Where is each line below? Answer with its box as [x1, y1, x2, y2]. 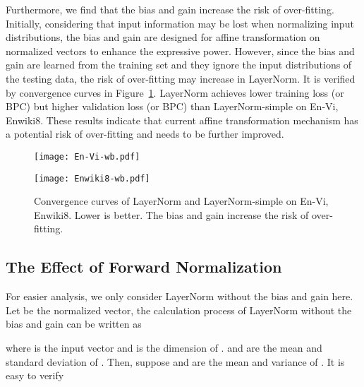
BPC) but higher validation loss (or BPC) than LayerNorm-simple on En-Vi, [6, 99, 339, 114]
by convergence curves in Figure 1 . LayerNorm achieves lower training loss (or [6, 85, 344, 100]
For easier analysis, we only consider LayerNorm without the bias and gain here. [6, 289, 353, 304]
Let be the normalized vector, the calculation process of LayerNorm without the [6, 302, 352, 317]
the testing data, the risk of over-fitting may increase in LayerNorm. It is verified [6, 71, 356, 85]
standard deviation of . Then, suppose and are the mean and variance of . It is [6, 354, 345, 369]
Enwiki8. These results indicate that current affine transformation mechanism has [6, 112, 358, 127]
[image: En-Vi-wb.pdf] [34, 151, 140, 162]
